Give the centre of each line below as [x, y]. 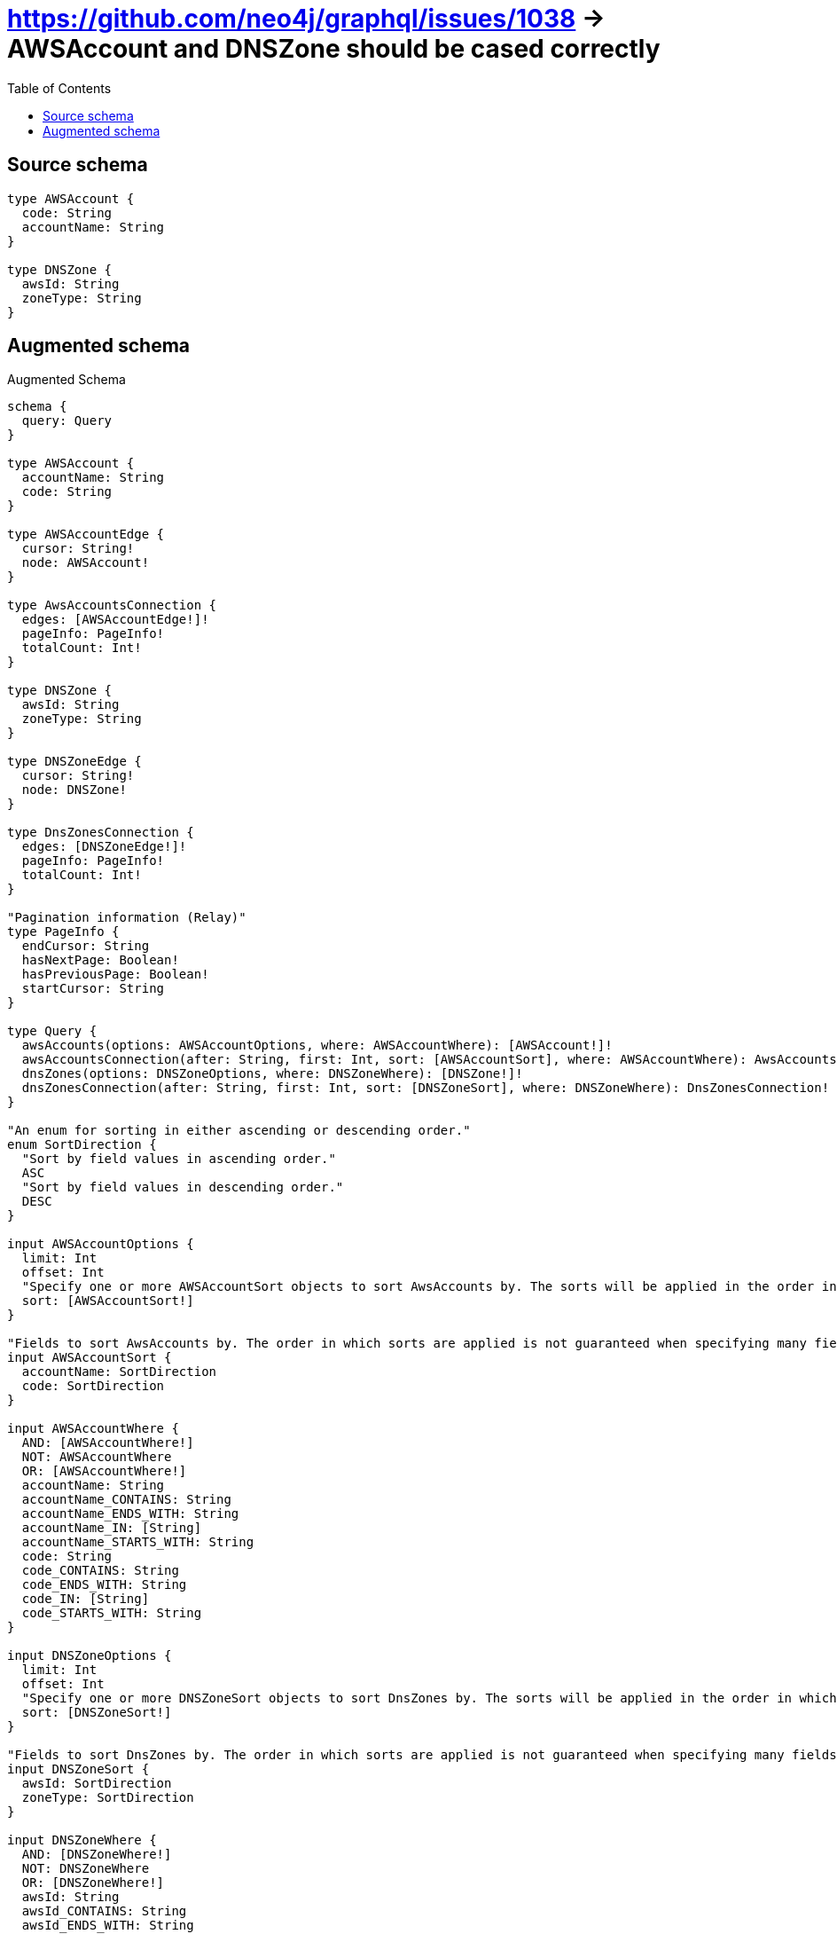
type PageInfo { [63, 932]
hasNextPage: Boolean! [100, 960]
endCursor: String [86, 946]
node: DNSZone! [74, 790]
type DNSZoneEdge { [74, 762]
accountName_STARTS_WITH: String [138, 1542]
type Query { [52, 1031]
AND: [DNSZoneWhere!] [97, 1855]
